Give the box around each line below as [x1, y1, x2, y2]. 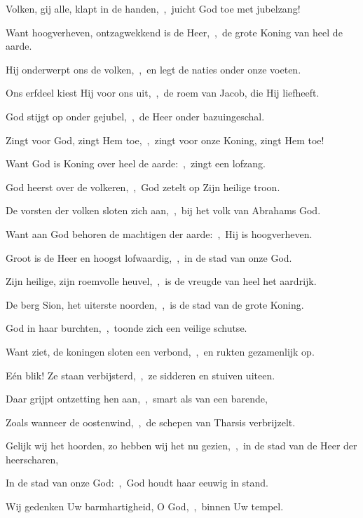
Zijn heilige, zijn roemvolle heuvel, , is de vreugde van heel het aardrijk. [6, 274, 317, 288]
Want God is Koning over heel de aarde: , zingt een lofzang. [6, 156, 266, 171]
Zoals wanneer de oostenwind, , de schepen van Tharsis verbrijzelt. [6, 414, 296, 429]
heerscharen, [6, 451, 59, 466]
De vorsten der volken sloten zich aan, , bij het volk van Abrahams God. [6, 203, 321, 218]
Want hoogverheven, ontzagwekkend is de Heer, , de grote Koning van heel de [6, 24, 343, 39]
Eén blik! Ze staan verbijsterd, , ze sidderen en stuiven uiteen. [6, 367, 275, 382]
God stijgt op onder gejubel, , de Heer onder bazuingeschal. [6, 108, 265, 123]
